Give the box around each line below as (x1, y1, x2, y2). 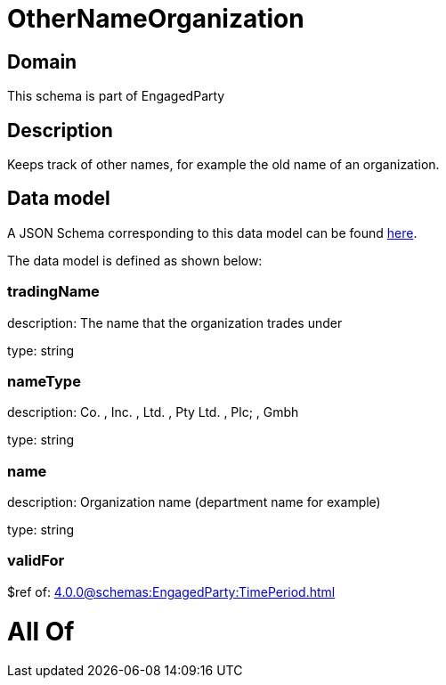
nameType (7, 371, 81, 390)
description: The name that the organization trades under (7, 314, 343, 330)
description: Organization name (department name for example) (7, 494, 381, 510)
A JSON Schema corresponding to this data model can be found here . (7, 224, 418, 241)
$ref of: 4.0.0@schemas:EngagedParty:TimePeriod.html (7, 583, 336, 599)
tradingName (7, 282, 100, 301)
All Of (7, 616, 75, 647)
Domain (7, 50, 77, 73)
